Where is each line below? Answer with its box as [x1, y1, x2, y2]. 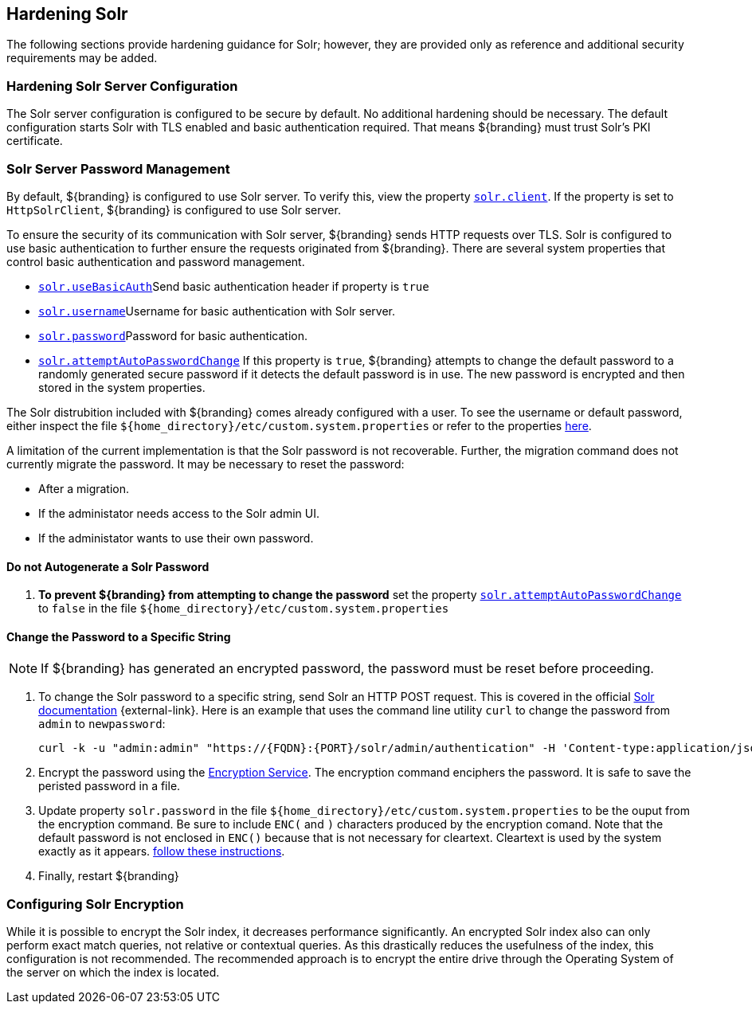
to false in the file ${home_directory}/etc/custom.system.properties [38, 601, 449, 616]
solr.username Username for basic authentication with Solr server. [38, 303, 396, 318]
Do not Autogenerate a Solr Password [6, 559, 210, 574]
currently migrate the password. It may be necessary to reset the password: [6, 456, 405, 471]
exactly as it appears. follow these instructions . [38, 844, 285, 859]
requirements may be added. [6, 51, 158, 65]
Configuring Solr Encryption [6, 895, 184, 912]
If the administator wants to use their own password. [38, 530, 314, 545]
